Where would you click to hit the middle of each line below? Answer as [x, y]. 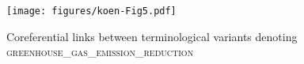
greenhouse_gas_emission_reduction [100, 52]
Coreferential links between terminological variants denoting [152, 36]
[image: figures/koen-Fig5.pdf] [91, 11]
